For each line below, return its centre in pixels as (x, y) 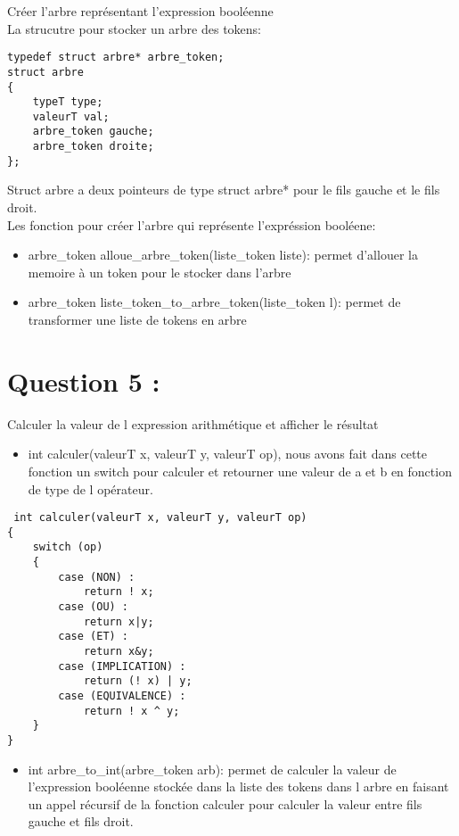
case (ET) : (94, 637)
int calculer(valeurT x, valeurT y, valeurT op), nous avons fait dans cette (228, 454)
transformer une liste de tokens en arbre (137, 319)
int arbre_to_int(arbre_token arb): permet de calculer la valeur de (212, 769)
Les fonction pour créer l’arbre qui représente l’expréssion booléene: (192, 224)
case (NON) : (97, 577)
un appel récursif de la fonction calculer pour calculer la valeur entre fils (225, 803)
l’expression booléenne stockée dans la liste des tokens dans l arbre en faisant (238, 786)
